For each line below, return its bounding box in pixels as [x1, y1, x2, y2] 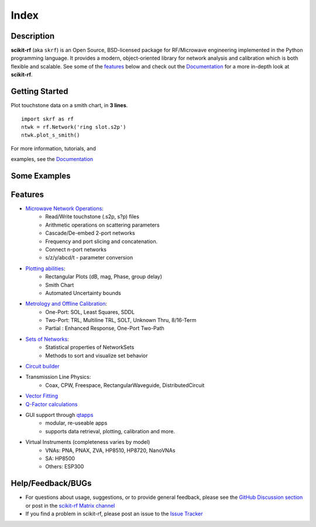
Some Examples [11, 170, 71, 181]
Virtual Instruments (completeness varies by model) [25, 439, 150, 446]
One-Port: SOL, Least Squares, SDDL [45, 308, 135, 316]
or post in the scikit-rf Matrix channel [25, 502, 115, 509]
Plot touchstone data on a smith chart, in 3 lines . [11, 102, 128, 109]
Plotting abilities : [25, 265, 66, 272]
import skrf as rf [21, 115, 74, 122]
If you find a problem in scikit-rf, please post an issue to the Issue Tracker [25, 510, 203, 518]
